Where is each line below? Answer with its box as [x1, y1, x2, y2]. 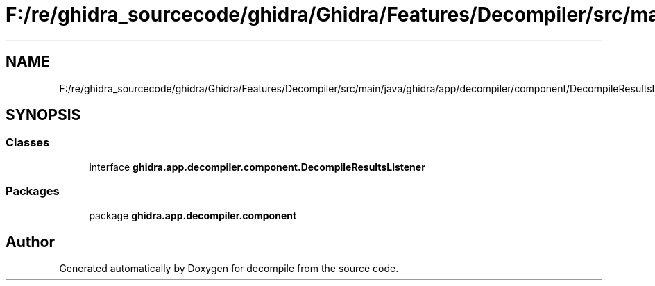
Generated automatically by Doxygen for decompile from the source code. [59, 262, 399, 275]
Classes [6, 135, 50, 150]
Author [6, 233, 55, 251]
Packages [6, 184, 60, 199]
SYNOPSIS [6, 106, 81, 124]
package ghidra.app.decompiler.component [89, 209, 297, 221]
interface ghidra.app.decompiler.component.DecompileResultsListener [89, 160, 425, 173]
